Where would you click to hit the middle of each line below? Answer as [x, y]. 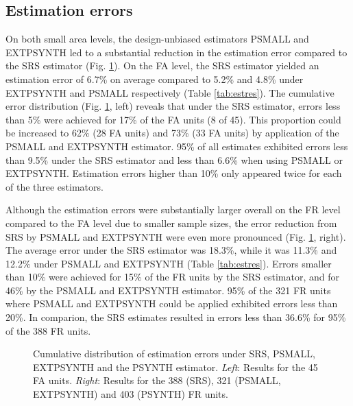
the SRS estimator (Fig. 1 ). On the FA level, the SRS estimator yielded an [162, 65]
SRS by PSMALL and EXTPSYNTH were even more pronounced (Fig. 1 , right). [176, 236]
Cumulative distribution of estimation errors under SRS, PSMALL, [174, 354]
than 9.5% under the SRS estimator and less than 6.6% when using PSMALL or [174, 159]
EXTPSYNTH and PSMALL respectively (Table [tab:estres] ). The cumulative [170, 92]
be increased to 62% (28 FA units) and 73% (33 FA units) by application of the [172, 133]
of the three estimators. [54, 186]
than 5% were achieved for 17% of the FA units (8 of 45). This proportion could [173, 119]
